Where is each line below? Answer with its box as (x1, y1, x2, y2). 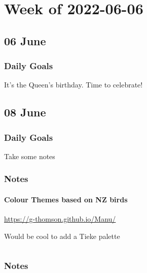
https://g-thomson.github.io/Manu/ (4, 214, 116, 224)
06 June (4, 33, 46, 48)
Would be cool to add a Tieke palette (4, 230, 120, 241)
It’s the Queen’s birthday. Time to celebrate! (4, 79, 143, 90)
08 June (4, 104, 46, 120)
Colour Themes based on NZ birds (4, 194, 128, 204)
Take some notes (4, 150, 55, 161)
